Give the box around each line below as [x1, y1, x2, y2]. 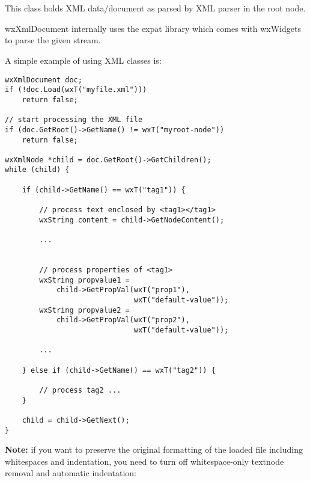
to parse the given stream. [5, 34, 101, 46]
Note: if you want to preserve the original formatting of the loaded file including [5, 443, 303, 456]
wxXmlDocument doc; [5, 75, 82, 84]
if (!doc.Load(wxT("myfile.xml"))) [5, 85, 147, 94]
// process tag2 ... [39, 385, 121, 394]
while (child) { [5, 165, 70, 174]
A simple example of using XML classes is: [5, 54, 162, 66]
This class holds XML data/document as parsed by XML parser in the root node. [5, 2, 306, 14]
